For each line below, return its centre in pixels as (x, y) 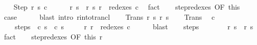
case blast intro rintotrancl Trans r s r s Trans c (109, 16)
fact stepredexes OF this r (53, 36)
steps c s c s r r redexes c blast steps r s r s (134, 27)
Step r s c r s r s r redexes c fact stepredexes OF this (127, 7)
